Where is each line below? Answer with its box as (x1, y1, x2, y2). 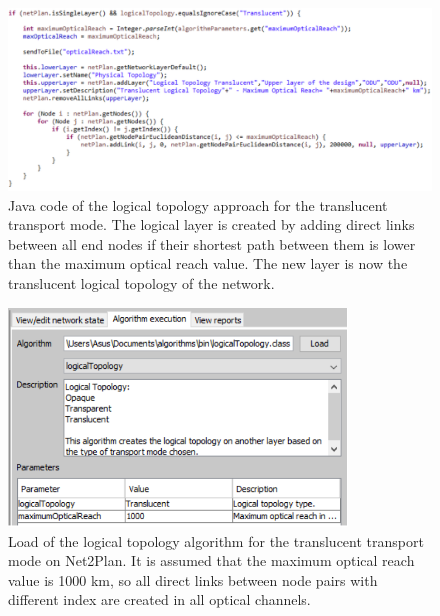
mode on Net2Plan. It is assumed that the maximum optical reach (8, 550, 415, 571)
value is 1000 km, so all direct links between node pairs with (8, 569, 378, 590)
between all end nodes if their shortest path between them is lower (8, 233, 416, 254)
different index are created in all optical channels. (8, 589, 311, 610)
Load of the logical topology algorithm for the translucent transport (8, 530, 424, 551)
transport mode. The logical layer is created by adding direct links (8, 214, 415, 235)
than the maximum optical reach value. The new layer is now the (8, 253, 408, 274)
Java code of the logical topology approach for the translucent (8, 194, 388, 215)
